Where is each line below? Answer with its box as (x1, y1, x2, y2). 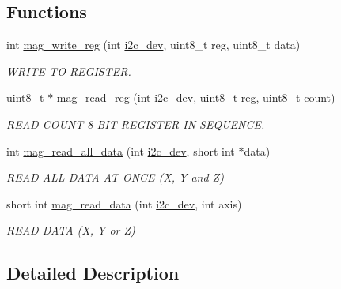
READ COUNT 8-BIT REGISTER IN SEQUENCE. (6, 115, 265, 132)
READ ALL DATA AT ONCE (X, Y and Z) (6, 169, 224, 186)
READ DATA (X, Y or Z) (6, 222, 135, 238)
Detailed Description (6, 261, 180, 285)
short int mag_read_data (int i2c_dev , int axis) (6, 195, 242, 212)
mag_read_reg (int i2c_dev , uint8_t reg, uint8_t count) (56, 89, 335, 106)
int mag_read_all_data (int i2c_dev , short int (6, 142, 235, 159)
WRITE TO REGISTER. (6, 62, 131, 79)
